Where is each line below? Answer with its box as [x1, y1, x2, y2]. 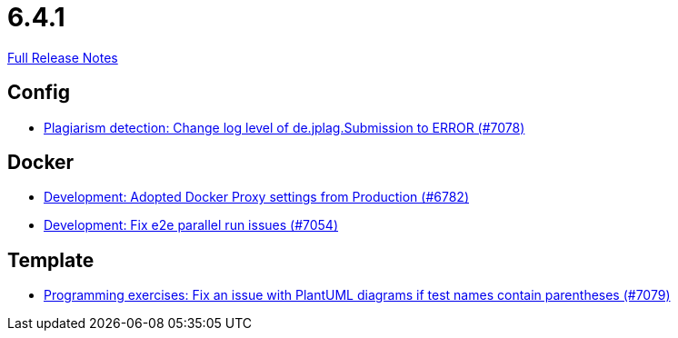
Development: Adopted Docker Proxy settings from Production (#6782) [44, 189, 469, 205]
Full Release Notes [7, 49, 118, 65]
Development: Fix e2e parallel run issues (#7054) [44, 217, 339, 234]
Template [7, 248, 95, 272]
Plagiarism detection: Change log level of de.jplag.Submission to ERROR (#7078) [44, 119, 525, 135]
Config [7, 81, 70, 104]
